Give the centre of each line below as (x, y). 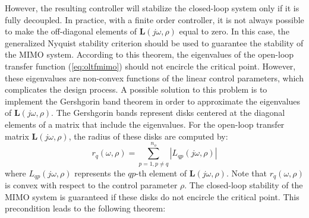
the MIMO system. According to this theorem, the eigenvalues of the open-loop (149, 54)
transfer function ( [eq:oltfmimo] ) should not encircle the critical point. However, (150, 66)
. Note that (247, 173)
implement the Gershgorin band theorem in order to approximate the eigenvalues (153, 101)
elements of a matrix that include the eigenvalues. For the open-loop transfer (145, 124)
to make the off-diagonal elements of (71, 31)
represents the (100, 173)
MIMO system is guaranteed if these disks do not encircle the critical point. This (152, 196)
